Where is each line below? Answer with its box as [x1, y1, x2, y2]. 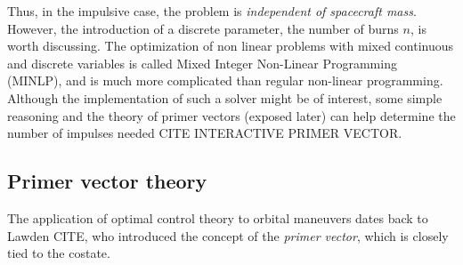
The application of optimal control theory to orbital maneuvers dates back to [7, 208, 428, 227]
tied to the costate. [7, 244, 110, 262]
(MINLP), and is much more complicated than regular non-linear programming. [7, 71, 443, 90]
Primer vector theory [7, 167, 207, 195]
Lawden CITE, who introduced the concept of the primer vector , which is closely [7, 226, 449, 245]
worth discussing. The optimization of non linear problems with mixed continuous [7, 36, 454, 55]
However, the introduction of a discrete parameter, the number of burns [7, 19, 399, 37]
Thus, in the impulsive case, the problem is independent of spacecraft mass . [7, 2, 417, 20]
